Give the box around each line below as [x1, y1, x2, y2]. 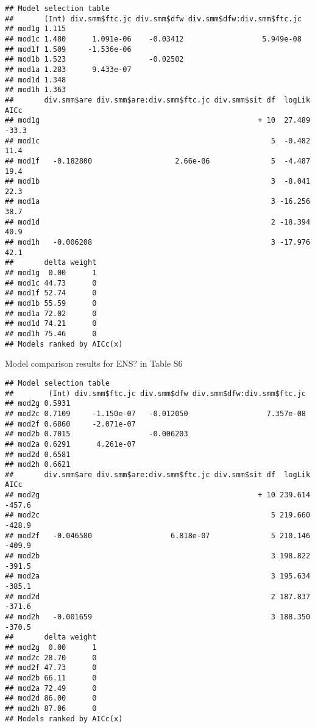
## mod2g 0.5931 [5, 399, 71, 408]
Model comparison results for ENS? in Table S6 [5, 357, 183, 370]
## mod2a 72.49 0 [5, 683, 97, 693]
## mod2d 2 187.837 [5, 592, 311, 601]
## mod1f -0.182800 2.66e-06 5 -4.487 [5, 156, 311, 165]
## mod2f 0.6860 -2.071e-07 [5, 419, 136, 428]
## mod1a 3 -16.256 [5, 197, 311, 206]
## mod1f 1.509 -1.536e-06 [5, 45, 132, 54]
